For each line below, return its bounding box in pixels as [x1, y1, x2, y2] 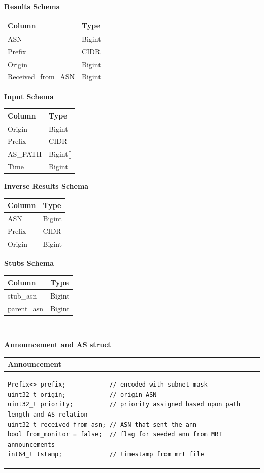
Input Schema [4, 91, 54, 101]
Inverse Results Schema [4, 181, 89, 191]
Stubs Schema [4, 257, 54, 268]
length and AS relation [8, 411, 88, 419]
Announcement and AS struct [4, 339, 111, 350]
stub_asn [8, 290, 37, 301]
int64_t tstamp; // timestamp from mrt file [8, 451, 204, 458]
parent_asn [8, 303, 44, 313]
